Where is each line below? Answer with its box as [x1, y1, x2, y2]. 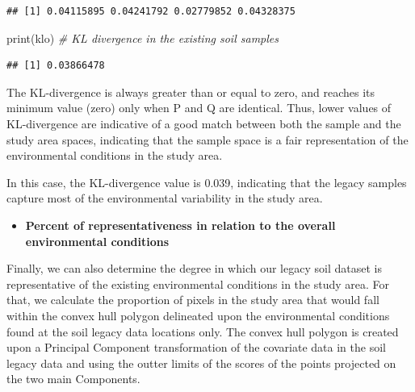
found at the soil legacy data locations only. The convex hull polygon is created [6, 323, 399, 340]
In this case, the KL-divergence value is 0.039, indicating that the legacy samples [6, 173, 407, 190]
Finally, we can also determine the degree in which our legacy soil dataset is [6, 260, 382, 277]
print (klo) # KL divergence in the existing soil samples [6, 29, 279, 46]
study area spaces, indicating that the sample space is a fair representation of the [6, 131, 409, 148]
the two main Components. [6, 370, 140, 387]
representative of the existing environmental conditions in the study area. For [6, 275, 389, 292]
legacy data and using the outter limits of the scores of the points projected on [6, 354, 396, 371]
